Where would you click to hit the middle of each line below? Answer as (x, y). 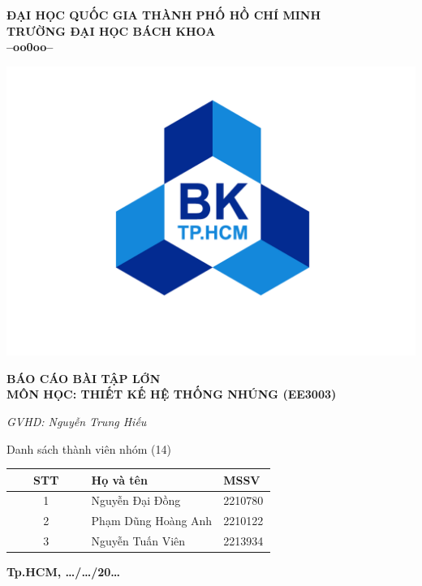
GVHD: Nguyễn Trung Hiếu (77, 421)
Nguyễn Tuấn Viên (138, 541)
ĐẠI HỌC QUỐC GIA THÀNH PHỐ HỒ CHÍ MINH (164, 15)
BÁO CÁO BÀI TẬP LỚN (84, 378)
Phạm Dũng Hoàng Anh (152, 521)
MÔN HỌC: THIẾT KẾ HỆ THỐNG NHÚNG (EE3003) (172, 394)
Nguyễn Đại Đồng (136, 500)
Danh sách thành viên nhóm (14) (89, 448)
